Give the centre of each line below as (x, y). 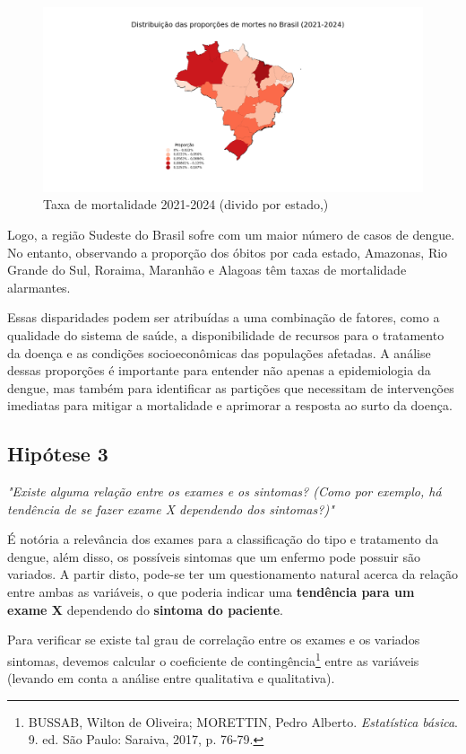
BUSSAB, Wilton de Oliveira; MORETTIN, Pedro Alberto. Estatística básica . (243, 721)
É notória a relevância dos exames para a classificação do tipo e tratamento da (223, 539)
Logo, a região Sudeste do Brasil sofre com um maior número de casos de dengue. (231, 234)
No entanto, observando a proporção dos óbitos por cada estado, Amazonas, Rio (228, 252)
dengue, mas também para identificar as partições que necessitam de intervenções (231, 387)
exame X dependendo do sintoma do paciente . (145, 609)
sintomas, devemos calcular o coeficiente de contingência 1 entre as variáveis (213, 659)
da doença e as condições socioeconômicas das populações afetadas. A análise (219, 352)
